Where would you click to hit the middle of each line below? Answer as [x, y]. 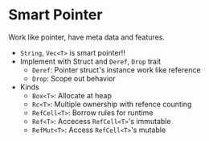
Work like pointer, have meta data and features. [86, 37]
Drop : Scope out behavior [74, 78]
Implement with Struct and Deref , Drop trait [90, 61]
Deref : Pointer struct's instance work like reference [116, 69]
